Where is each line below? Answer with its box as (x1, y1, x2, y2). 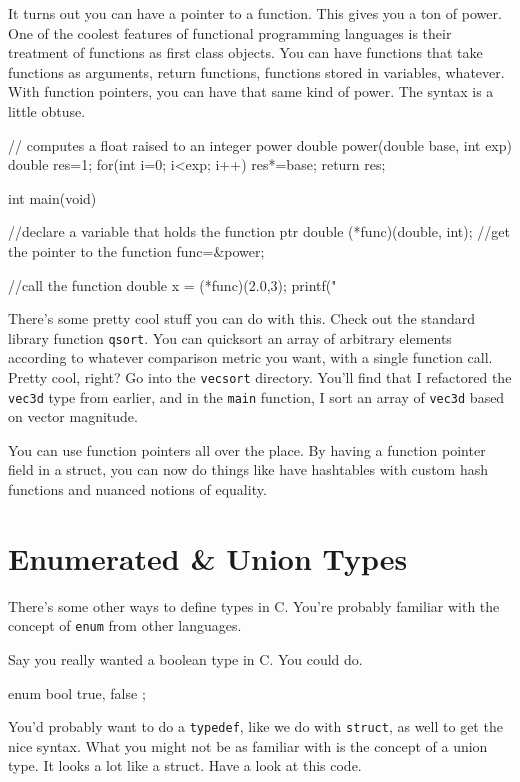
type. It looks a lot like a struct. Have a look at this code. (8, 755, 362, 776)
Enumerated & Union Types (8, 537, 408, 578)
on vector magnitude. (8, 406, 138, 427)
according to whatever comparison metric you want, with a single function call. (8, 347, 493, 368)
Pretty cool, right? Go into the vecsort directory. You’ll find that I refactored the (8, 366, 512, 387)
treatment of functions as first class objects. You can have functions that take (8, 42, 483, 63)
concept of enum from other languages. (8, 615, 242, 636)
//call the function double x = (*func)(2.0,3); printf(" (8, 274, 337, 295)
